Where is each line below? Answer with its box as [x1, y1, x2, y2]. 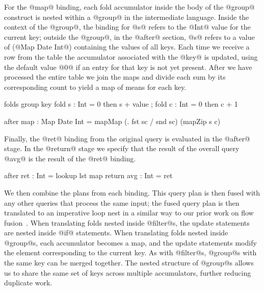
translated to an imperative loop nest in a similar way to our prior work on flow [4, 207, 254, 218]
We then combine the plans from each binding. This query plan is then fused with [4, 187, 260, 198]
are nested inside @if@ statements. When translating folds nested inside [4, 227, 228, 238]
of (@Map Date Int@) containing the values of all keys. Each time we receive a [4, 41, 250, 52]
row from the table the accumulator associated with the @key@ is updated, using [4, 51, 258, 62]
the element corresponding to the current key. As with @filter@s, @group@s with [4, 247, 257, 258]
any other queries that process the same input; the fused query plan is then [4, 197, 240, 208]
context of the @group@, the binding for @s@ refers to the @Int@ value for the [4, 21, 251, 32]
